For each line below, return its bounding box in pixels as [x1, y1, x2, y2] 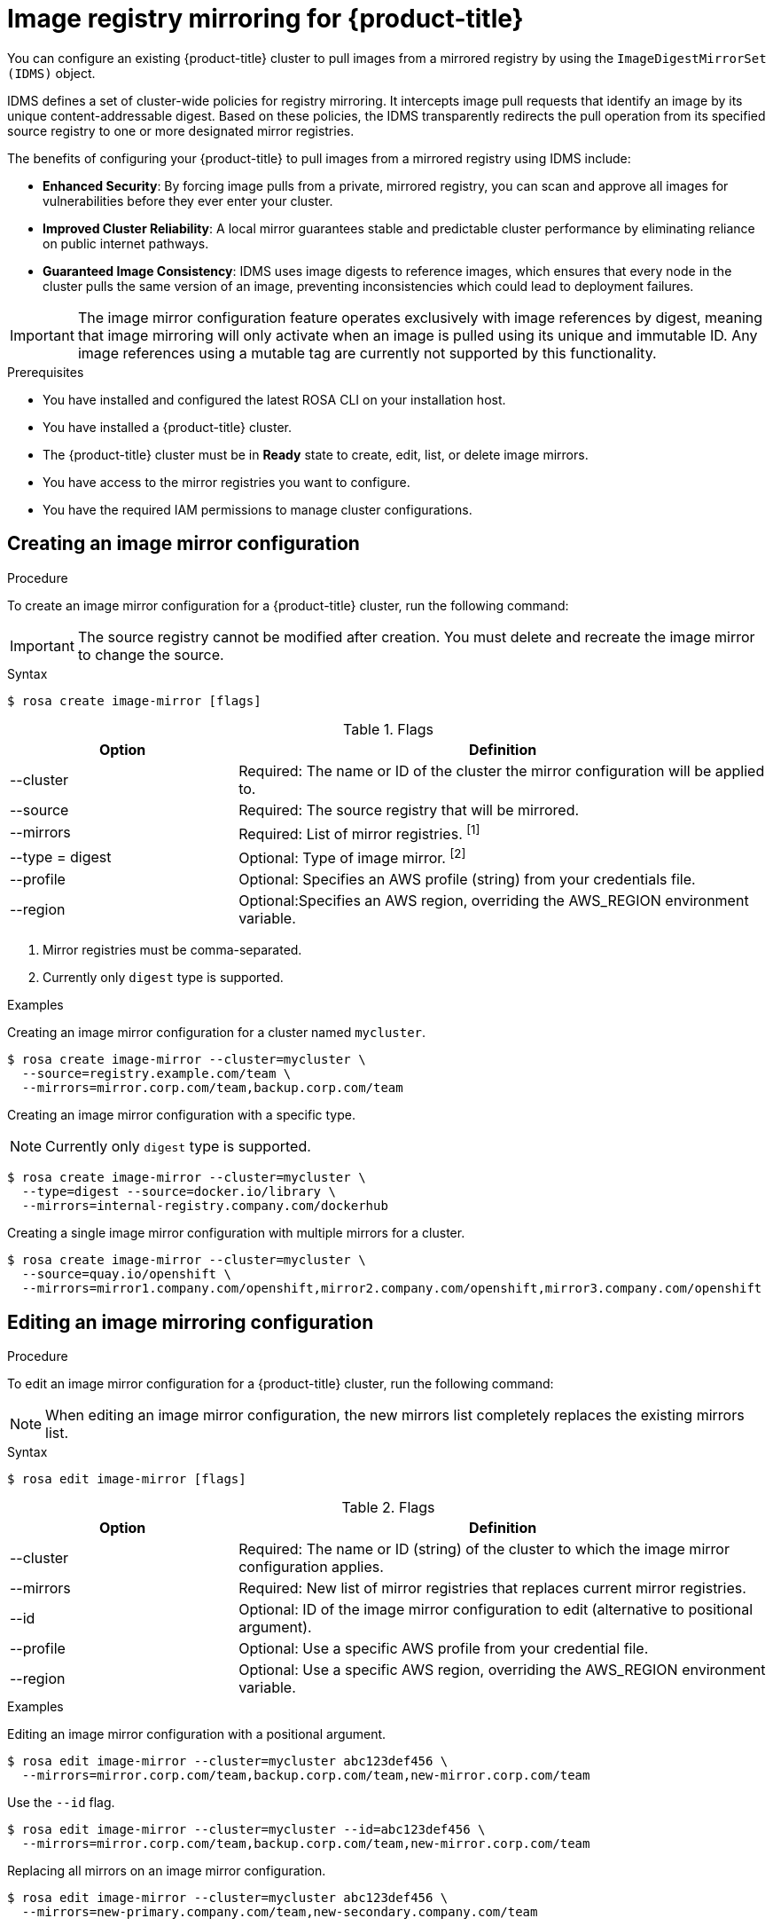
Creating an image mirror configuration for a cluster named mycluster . [7, 1025, 426, 1041]
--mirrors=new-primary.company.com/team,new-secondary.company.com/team [21, 1905, 538, 1920]
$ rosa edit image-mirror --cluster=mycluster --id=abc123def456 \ [7, 1822, 486, 1837]
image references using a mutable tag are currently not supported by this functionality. [77, 343, 657, 362]
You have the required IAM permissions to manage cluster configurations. [43, 501, 472, 517]
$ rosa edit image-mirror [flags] [7, 1472, 246, 1487]
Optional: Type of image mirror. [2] [238, 845, 466, 868]
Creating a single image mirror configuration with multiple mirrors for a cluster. [7, 1225, 465, 1241]
